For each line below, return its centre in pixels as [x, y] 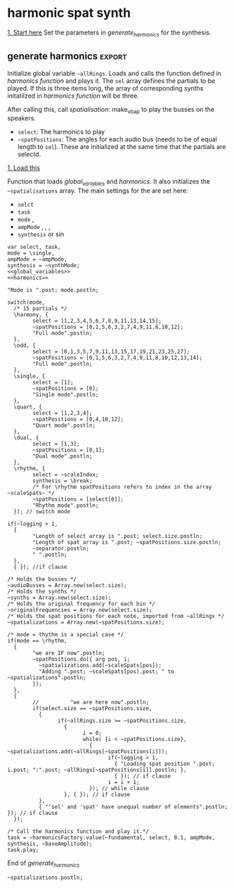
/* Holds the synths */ [42, 592]
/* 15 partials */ [41, 309]
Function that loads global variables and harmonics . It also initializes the [109, 182]
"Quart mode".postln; [64, 426]
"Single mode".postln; [66, 395]
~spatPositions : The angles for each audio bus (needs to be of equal [117, 139]
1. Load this [24, 168]
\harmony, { [31, 315]
